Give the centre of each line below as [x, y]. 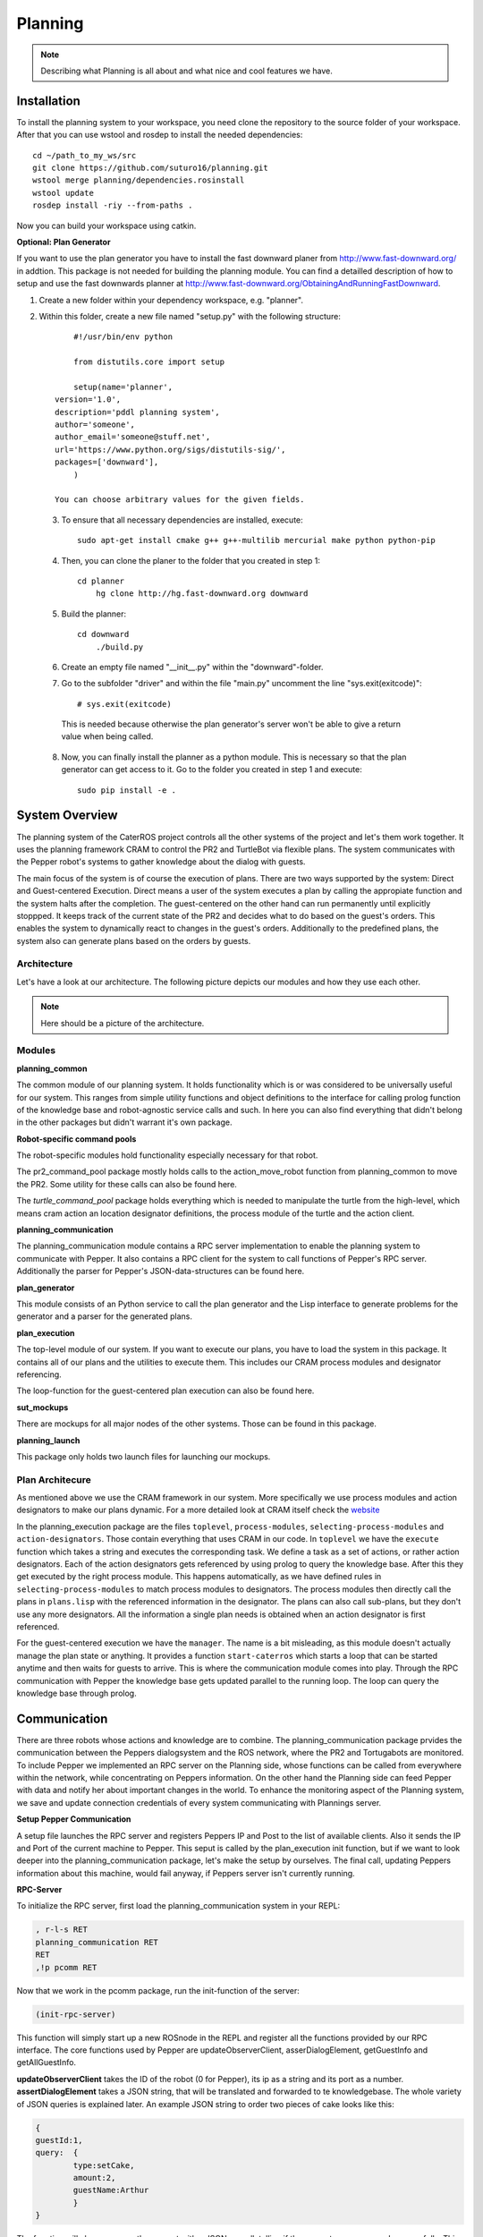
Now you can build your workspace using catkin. [106, 225]
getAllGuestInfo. [46, 2063]
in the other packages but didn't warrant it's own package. [124, 1122]
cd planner [101, 581]
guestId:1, [59, 2140]
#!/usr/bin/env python [123, 337]
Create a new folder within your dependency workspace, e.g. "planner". [171, 300]
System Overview [67, 816]
